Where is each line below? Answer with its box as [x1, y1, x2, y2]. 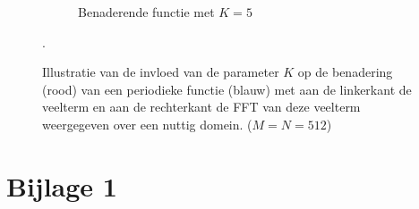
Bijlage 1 [6, 167, 117, 204]
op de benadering [297, 63, 393, 81]
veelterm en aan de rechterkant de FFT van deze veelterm [42, 97, 361, 116]
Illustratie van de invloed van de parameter [42, 63, 279, 81]
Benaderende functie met [78, 3, 215, 21]
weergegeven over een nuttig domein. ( [42, 114, 252, 133]
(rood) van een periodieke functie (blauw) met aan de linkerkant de [42, 79, 412, 98]
